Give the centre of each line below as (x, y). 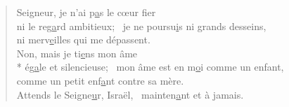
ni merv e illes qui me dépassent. (83, 40)
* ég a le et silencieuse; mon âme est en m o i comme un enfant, (150, 67)
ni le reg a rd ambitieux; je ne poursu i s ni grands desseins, (141, 26)
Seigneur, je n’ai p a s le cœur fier (86, 12)
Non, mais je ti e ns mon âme (77, 53)
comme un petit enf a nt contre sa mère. (100, 80)
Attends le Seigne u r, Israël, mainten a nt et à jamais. (130, 94)
